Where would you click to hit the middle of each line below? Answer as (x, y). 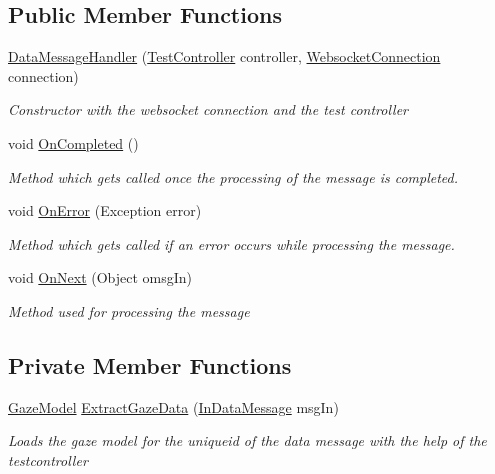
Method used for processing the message (129, 310)
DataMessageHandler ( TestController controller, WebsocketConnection (224, 56)
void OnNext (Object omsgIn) (100, 277)
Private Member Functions (150, 364)
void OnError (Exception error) (105, 210)
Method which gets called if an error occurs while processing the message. (231, 243)
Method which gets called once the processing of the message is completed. (233, 176)
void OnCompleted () (73, 142)
